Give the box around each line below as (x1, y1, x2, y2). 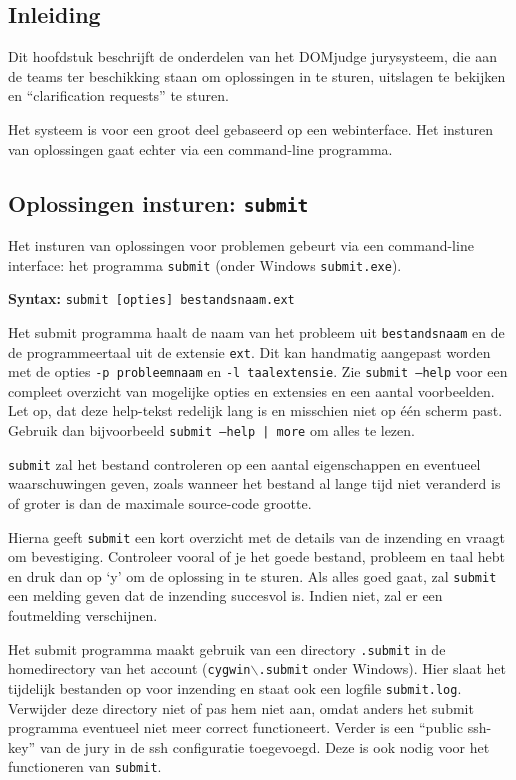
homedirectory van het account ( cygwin (8, 658, 251, 679)
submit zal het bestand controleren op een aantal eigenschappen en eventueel (8, 453, 481, 474)
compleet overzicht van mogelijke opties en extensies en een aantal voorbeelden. (8, 380, 495, 401)
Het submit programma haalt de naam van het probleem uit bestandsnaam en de (8, 321, 505, 342)
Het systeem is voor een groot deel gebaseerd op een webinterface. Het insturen (8, 118, 494, 139)
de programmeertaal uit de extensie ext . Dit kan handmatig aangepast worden (8, 341, 491, 362)
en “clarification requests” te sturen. (8, 85, 229, 106)
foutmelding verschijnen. (8, 605, 158, 626)
